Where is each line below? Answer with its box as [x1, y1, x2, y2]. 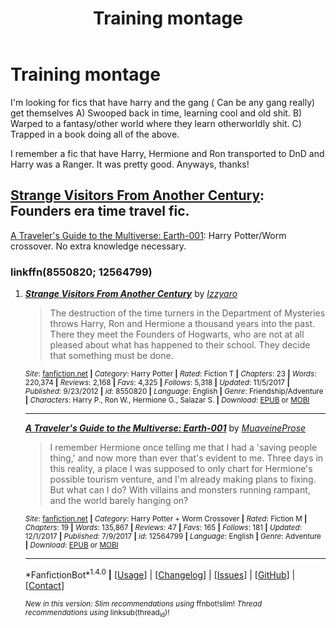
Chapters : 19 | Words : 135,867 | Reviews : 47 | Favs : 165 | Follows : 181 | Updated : [24, 523, 303, 533]
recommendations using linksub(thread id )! [24, 607, 170, 619]
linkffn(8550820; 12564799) [10, 265, 153, 279]
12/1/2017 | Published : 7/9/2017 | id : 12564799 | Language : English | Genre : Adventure [24, 532, 322, 542]
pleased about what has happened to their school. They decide [49, 339, 311, 351]
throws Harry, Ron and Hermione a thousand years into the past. [49, 318, 316, 330]
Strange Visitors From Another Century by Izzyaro [24, 288, 238, 300]
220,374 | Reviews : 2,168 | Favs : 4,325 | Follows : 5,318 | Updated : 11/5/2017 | [24, 378, 290, 388]
